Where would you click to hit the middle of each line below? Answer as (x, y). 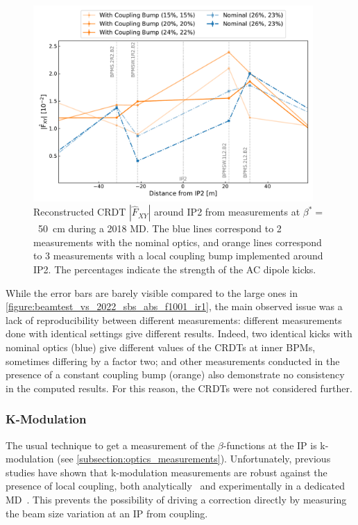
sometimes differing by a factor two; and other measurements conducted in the (173, 361)
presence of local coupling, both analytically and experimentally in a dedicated (176, 486)
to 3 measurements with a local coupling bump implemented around (178, 256)
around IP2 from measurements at (227, 212)
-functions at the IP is (270, 445)
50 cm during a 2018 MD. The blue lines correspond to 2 (160, 228)
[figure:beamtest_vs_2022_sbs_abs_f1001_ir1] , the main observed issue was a (174, 306)
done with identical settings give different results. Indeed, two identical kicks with (179, 333)
